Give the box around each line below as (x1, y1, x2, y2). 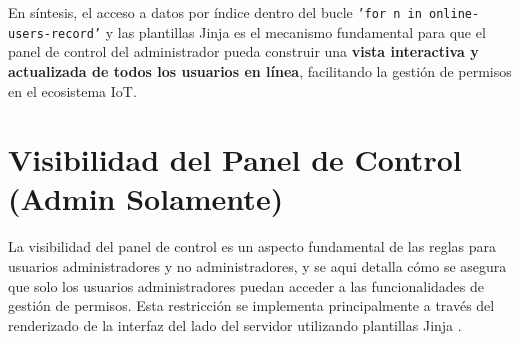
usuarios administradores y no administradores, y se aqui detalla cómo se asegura (8, 256, 507, 276)
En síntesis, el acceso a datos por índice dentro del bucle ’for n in (8, 2, 422, 22)
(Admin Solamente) (8, 178, 284, 219)
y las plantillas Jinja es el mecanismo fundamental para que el (105, 21, 486, 42)
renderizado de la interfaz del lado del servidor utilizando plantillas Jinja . (8, 314, 462, 335)
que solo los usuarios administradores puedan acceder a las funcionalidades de (8, 275, 484, 296)
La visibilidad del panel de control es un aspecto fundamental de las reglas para (8, 236, 496, 257)
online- (429, 7, 480, 21)
